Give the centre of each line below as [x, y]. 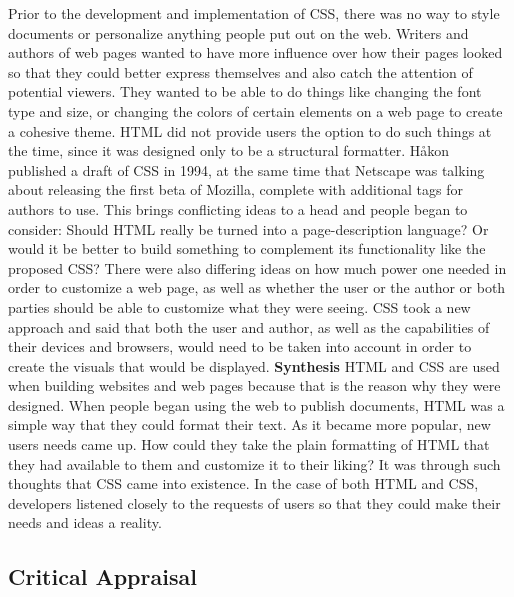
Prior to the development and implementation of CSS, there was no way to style [254, 13]
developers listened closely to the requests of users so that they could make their [254, 502]
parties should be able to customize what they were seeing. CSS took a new [239, 306]
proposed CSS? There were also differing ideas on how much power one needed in [257, 267]
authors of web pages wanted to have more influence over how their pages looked [255, 52]
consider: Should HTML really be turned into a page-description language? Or [248, 228]
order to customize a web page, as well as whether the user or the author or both [257, 287]
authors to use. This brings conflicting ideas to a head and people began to [238, 208]
